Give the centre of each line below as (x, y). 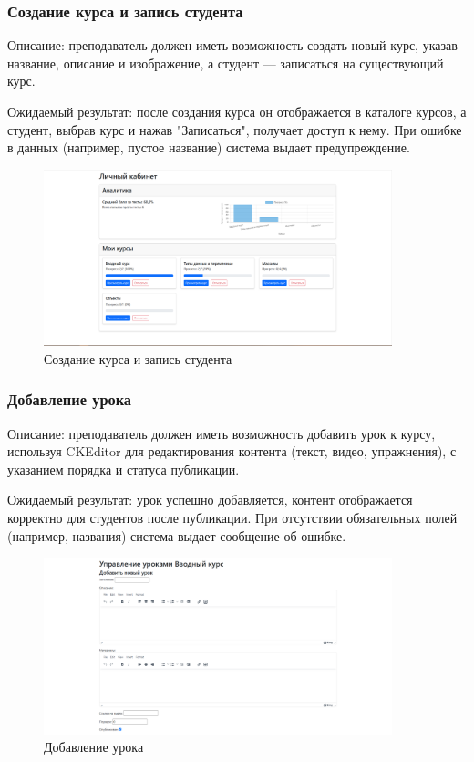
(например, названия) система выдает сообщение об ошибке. (177, 535)
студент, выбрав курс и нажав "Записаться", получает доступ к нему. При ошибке (235, 129)
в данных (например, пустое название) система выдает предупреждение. (209, 147)
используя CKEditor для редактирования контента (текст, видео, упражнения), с (232, 451)
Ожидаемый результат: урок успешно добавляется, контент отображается (210, 500)
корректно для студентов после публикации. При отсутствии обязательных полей (232, 517)
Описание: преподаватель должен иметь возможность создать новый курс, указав (232, 45)
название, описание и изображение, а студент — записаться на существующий (226, 63)
